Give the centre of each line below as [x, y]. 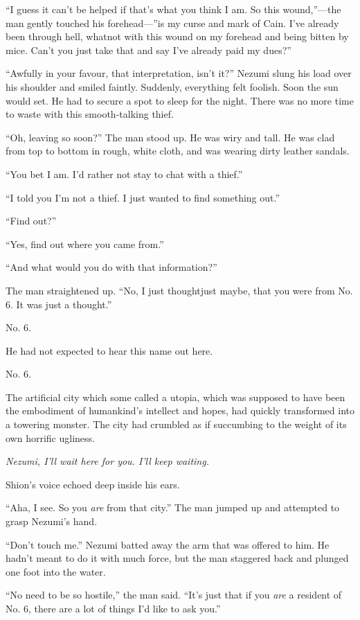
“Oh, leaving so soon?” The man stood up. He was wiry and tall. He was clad [170, 137]
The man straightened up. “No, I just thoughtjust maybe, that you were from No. [179, 290]
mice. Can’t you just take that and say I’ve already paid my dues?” [148, 50]
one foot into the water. [56, 571]
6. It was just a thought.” [59, 304]
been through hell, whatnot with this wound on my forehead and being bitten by [177, 36]
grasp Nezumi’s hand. [52, 521]
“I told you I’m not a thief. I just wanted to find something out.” [143, 197]
